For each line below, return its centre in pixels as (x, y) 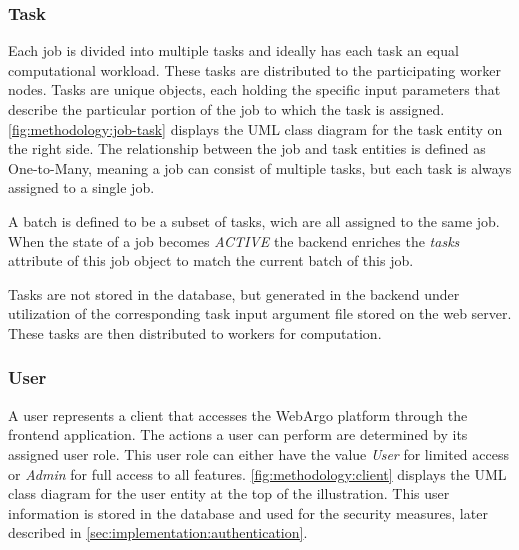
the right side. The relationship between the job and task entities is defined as (247, 148)
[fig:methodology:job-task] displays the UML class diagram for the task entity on (255, 128)
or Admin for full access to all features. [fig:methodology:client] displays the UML (257, 473)
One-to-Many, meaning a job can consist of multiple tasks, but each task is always (260, 167)
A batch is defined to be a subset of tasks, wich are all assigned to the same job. (254, 220)
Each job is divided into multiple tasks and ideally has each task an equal (233, 50)
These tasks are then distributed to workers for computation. (195, 332)
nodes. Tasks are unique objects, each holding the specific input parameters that (254, 89)
